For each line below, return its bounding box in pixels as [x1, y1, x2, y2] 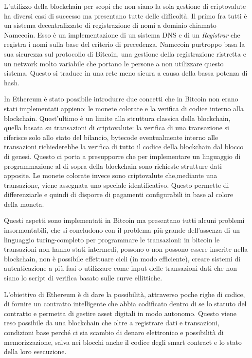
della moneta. [4, 199, 44, 209]
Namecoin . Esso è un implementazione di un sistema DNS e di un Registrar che [4, 29, 240, 40]
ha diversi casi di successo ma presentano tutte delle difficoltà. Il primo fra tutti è [4, 10, 247, 20]
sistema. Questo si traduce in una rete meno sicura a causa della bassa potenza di [4, 68, 248, 78]
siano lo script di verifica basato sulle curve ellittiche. [4, 273, 162, 283]
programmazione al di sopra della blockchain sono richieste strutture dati [4, 160, 222, 171]
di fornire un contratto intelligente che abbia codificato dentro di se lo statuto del [4, 298, 247, 309]
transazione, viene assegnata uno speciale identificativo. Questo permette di [4, 179, 229, 190]
